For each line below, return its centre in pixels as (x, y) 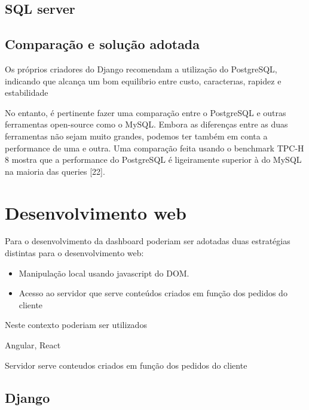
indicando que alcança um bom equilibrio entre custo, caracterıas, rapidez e (143, 81)
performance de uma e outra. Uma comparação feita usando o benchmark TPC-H (154, 148)
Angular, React (33, 345)
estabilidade (27, 92)
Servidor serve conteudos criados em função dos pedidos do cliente (126, 365)
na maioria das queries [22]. (55, 171)
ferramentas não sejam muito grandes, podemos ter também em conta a (136, 136)
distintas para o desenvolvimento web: (74, 253)
